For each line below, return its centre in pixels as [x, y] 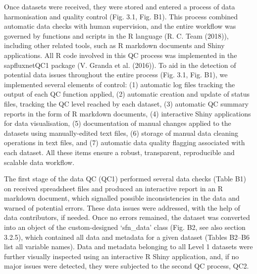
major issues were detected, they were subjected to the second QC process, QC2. [127, 266]
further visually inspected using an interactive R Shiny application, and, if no [122, 256]
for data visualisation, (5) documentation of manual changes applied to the [118, 123]
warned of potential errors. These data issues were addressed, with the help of [122, 207]
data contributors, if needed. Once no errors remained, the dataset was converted [127, 217]
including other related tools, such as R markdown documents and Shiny [114, 45]
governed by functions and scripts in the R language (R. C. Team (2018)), [116, 35]
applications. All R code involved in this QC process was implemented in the [121, 55]
